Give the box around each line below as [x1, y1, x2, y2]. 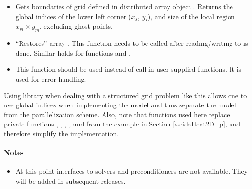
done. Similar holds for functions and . [15, 47, 130, 58]
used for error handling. [15, 73, 86, 84]
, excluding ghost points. [40, 21, 113, 31]
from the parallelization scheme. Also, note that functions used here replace [4, 109, 230, 119]
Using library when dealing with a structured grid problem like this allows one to [4, 90, 247, 100]
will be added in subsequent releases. [15, 175, 126, 186]
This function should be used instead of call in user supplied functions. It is [15, 64, 242, 74]
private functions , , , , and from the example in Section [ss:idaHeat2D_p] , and [4, 119, 240, 129]
